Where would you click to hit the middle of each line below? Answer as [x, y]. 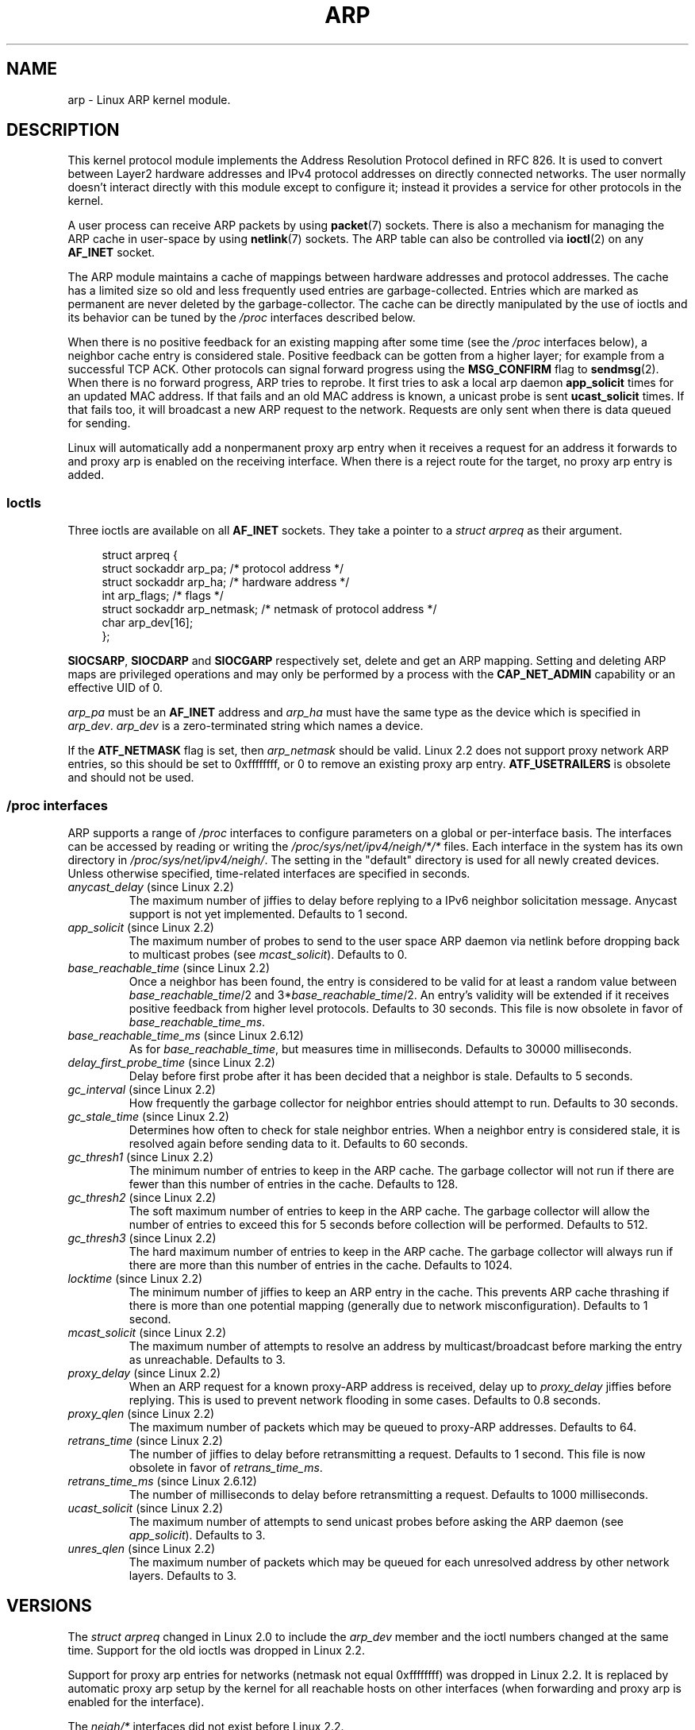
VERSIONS [49, 1606]
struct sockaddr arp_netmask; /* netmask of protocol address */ [269, 609]
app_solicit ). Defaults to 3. [197, 1535]
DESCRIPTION [63, 130]
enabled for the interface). [136, 1701]
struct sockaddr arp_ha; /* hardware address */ [226, 582]
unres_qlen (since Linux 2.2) [141, 1548]
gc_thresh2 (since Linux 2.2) [142, 1197]
